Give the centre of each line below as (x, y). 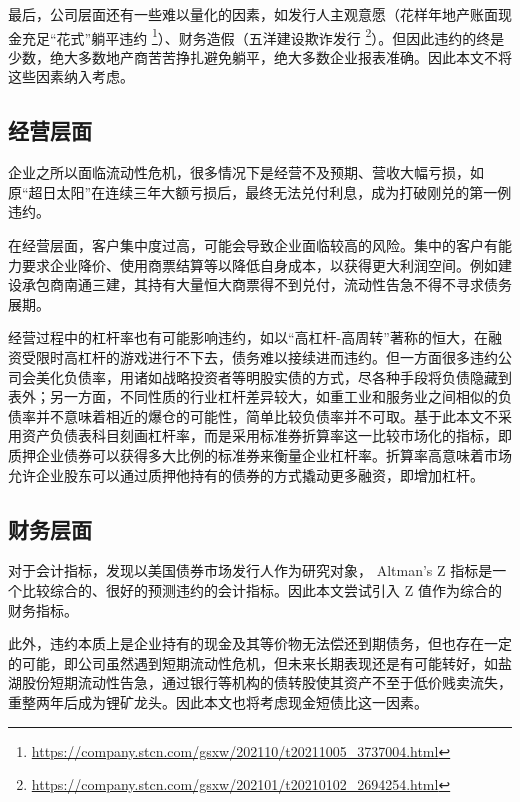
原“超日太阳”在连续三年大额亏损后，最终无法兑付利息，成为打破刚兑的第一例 (260, 191)
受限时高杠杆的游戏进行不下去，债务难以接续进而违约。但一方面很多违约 (259, 356)
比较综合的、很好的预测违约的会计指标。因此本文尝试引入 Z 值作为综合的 (261, 589)
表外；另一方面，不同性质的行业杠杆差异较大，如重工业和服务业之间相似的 (253, 396)
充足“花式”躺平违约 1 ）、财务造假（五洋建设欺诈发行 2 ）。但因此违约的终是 (263, 36)
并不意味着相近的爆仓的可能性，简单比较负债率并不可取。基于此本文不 (266, 415)
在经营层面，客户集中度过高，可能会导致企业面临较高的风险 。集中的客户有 (253, 245)
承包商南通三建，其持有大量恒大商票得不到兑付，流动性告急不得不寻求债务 (266, 284)
